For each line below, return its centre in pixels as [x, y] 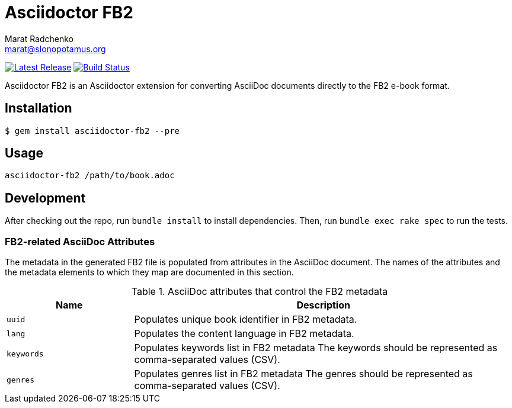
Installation [39, 108]
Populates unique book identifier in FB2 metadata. [246, 319]
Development [45, 198]
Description [323, 305]
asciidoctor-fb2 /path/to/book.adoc [90, 176]
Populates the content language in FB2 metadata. [244, 334]
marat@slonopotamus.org [55, 49]
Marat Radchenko [39, 38]
